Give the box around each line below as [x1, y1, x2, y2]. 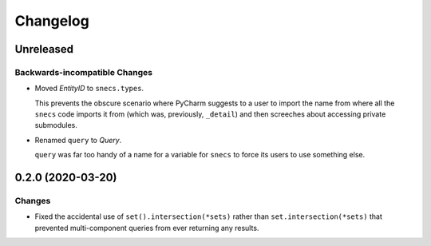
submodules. [34, 121, 77, 130]
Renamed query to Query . [34, 135, 122, 145]
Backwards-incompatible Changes [14, 66, 153, 77]
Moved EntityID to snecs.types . [34, 84, 144, 93]
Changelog [14, 12, 89, 30]
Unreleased [14, 42, 74, 56]
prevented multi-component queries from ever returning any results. [34, 223, 259, 232]
